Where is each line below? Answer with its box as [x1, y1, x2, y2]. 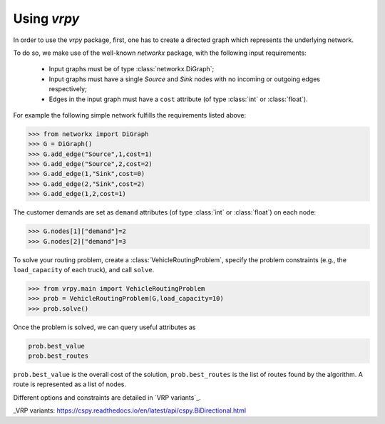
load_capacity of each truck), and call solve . [13, 265, 155, 274]
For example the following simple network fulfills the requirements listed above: [13, 110, 246, 119]
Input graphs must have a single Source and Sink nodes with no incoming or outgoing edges [48, 75, 321, 83]
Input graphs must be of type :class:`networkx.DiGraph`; [48, 65, 215, 73]
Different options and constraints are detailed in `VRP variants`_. [13, 393, 201, 402]
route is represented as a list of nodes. [13, 380, 126, 388]
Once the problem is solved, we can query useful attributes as [13, 323, 196, 331]
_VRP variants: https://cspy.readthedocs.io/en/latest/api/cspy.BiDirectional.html [13, 406, 246, 415]
